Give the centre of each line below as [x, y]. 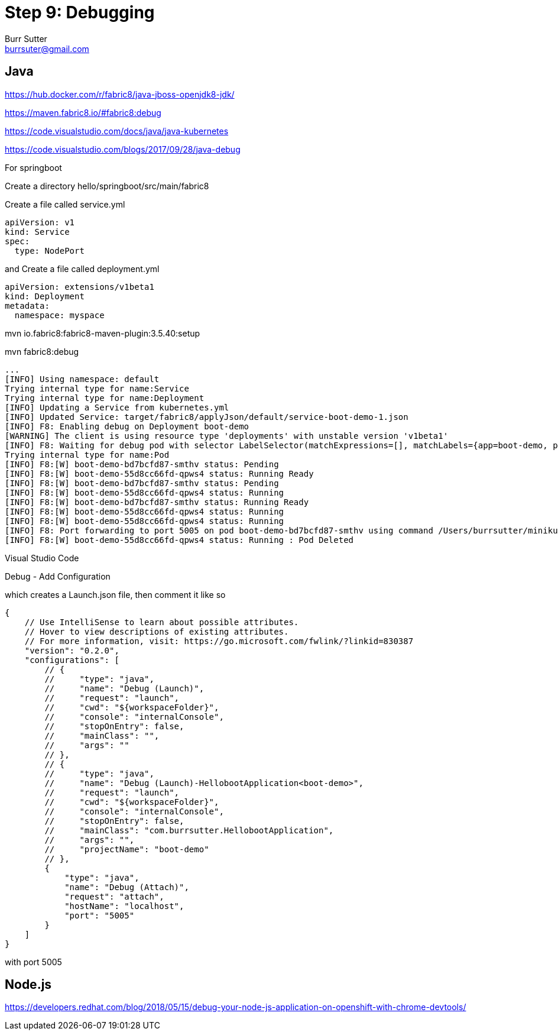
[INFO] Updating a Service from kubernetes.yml [117, 407]
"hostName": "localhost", [124, 906]
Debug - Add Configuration [58, 576]
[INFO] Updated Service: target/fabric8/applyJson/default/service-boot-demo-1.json [207, 417]
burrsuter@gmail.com [47, 48]
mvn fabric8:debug [42, 351]
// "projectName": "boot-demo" [127, 849]
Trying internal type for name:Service [97, 388]
